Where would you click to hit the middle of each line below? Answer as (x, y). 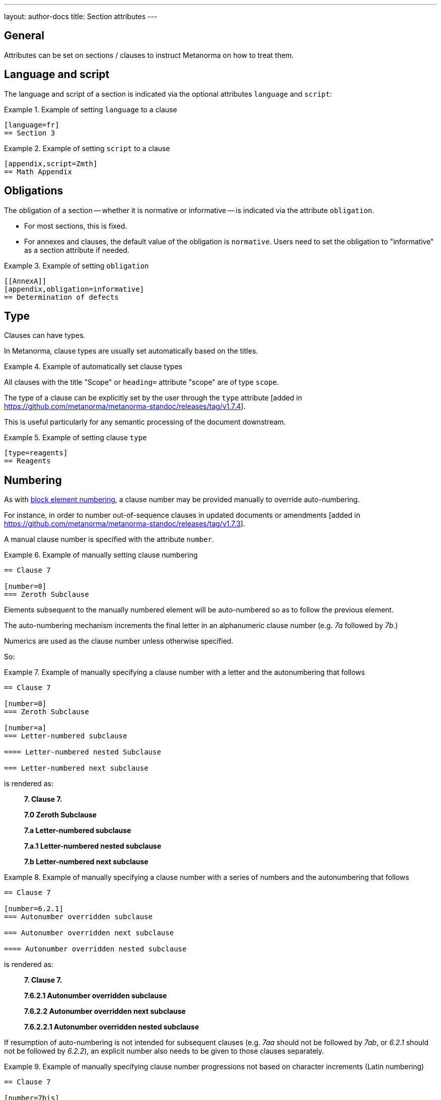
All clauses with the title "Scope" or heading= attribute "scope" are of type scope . (141, 382)
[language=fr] (32, 125)
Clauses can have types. (45, 335)
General (24, 36)
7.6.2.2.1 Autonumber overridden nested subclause (112, 1027)
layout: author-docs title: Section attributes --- (81, 16)
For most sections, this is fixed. (76, 226)
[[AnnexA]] (25, 281)
